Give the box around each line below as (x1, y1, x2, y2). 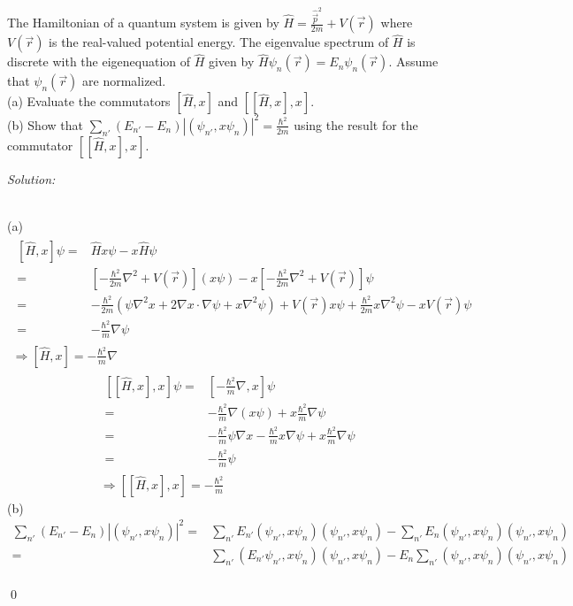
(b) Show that (7, 115, 83, 134)
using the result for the (294, 115, 418, 134)
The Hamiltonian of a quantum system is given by (7, 13, 279, 31)
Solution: (7, 169, 56, 188)
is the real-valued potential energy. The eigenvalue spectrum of (49, 33, 389, 51)
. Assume (388, 52, 439, 71)
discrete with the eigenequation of (7, 52, 191, 71)
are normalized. (82, 72, 166, 90)
